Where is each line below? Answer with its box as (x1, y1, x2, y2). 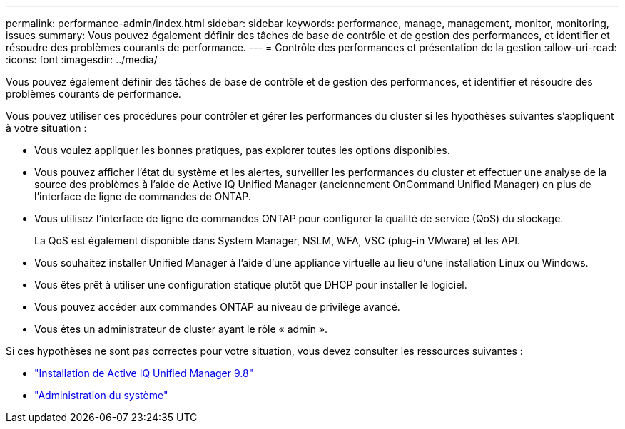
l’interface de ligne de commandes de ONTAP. (34, 190, 251, 202)
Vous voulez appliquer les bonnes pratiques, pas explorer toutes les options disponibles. (34, 144, 450, 156)
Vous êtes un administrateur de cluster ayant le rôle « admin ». (34, 323, 328, 335)
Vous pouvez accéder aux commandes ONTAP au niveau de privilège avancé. (34, 301, 400, 313)
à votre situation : (6, 122, 87, 134)
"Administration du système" (34, 389, 168, 401)
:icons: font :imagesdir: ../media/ (6, 53, 158, 66)
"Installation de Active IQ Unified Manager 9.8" (34, 367, 254, 379)
